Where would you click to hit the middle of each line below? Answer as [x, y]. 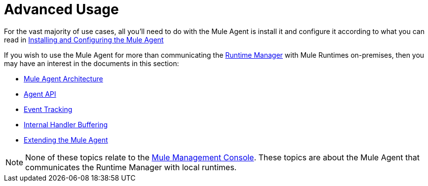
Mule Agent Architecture [63, 78]
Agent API [40, 94]
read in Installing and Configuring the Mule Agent [84, 39]
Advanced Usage [61, 9]
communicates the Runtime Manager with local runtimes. [131, 167]
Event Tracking [48, 109]
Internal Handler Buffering [66, 124]
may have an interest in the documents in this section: [92, 63]
